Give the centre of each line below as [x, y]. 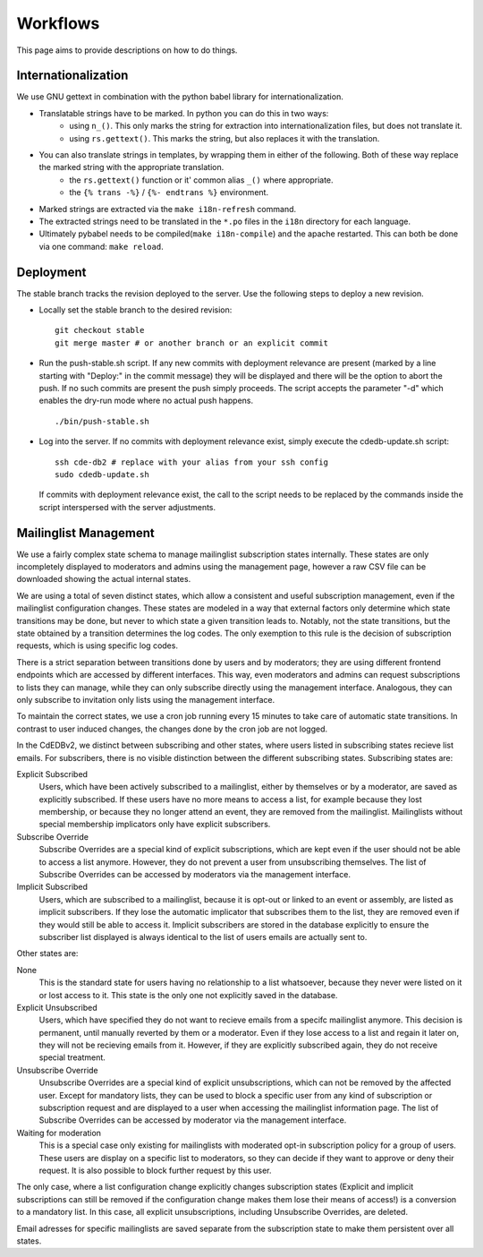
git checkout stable [100, 330]
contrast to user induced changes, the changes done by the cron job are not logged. [172, 729]
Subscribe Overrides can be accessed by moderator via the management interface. [193, 1120]
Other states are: [47, 953]
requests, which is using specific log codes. [97, 646]
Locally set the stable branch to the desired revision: [136, 310]
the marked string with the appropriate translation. [131, 167]
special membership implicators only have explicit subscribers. [155, 825]
